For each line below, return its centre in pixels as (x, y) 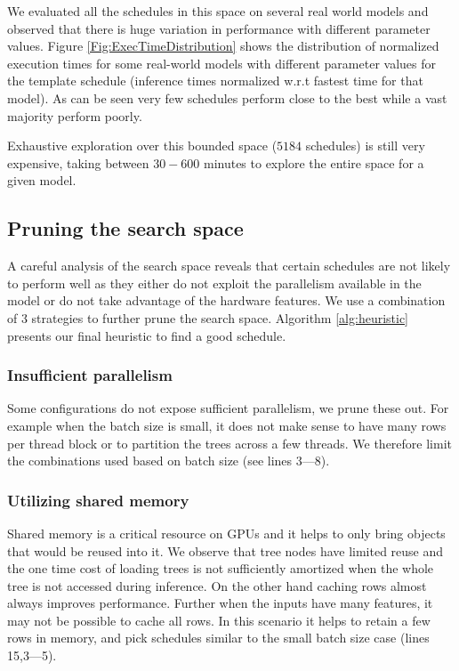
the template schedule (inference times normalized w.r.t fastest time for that (215, 81)
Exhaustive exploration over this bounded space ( (142, 146)
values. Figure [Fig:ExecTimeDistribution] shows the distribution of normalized (223, 46)
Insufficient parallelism (90, 375)
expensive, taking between (78, 162)
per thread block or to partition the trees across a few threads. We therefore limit (229, 443)
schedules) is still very (365, 146)
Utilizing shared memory (98, 500)
